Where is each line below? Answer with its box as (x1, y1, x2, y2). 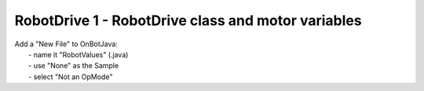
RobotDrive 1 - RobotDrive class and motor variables (14, 12, 362, 29)
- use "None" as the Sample (28, 61, 119, 71)
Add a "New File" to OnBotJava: (14, 39, 118, 49)
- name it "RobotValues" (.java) (28, 49, 129, 59)
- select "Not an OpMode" (28, 71, 113, 82)
